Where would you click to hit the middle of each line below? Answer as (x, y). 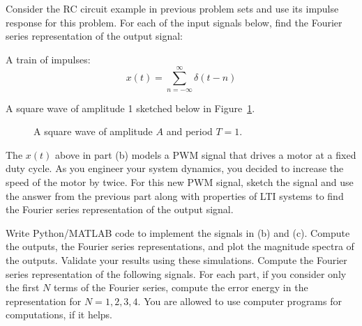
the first (23, 287)
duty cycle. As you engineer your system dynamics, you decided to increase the (175, 168)
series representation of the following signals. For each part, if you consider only (176, 273)
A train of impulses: (48, 59)
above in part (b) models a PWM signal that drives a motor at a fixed (205, 154)
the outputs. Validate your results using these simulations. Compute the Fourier (176, 259)
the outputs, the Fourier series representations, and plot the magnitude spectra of (180, 246)
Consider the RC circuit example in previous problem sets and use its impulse (172, 8)
